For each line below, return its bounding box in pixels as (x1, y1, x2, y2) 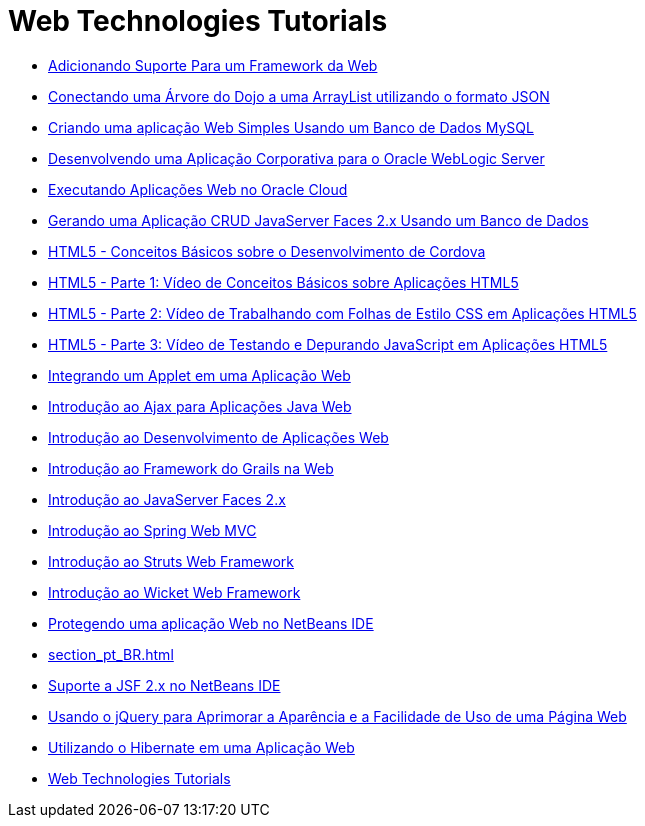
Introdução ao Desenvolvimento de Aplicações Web (48, 428, 389, 446)
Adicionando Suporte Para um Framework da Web (48, 56, 378, 74)
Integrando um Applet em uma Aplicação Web (48, 366, 351, 384)
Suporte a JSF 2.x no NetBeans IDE (48, 676, 281, 694)
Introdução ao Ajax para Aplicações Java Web (48, 397, 352, 415)
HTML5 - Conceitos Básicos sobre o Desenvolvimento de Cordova (48, 242, 486, 260)
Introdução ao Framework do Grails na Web (48, 459, 334, 477)
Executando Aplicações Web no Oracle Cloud (48, 180, 348, 198)
